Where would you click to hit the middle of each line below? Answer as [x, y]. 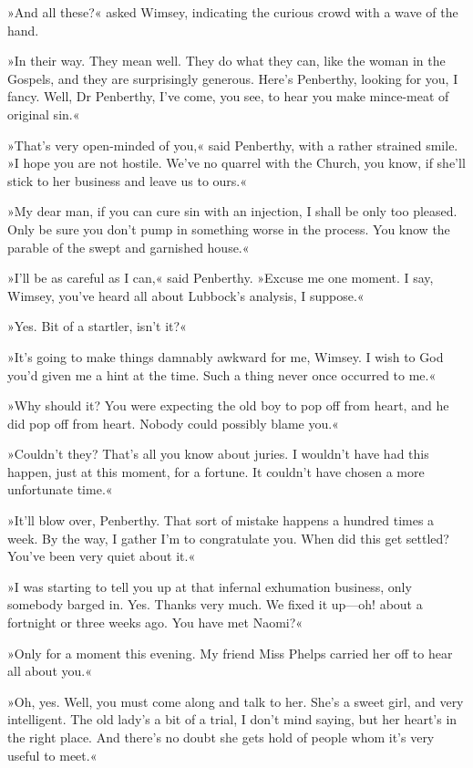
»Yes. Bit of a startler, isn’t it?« [97, 326]
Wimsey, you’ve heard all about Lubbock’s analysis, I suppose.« [186, 295]
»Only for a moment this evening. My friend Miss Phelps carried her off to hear [230, 653]
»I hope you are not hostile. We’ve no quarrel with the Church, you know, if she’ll [236, 163]
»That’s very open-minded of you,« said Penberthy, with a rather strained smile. [233, 145]
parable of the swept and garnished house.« [129, 247]
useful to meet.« [52, 755]
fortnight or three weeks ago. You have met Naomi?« [155, 623]
